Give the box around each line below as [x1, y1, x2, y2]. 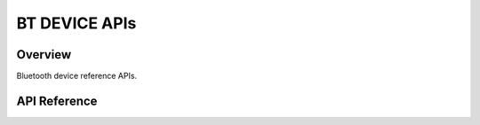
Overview [16, 47, 72, 62]
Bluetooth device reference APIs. [16, 71, 138, 82]
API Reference [16, 93, 98, 108]
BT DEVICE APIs [16, 13, 137, 33]
